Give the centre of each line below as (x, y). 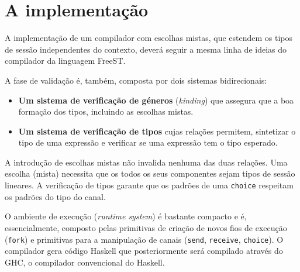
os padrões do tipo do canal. (55, 196)
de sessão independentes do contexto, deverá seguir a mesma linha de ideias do (146, 49)
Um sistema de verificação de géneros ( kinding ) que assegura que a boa (156, 100)
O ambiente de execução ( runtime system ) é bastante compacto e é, (126, 216)
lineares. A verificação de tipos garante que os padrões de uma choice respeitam (149, 185)
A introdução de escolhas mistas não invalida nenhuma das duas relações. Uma (146, 162)
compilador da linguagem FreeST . (65, 61)
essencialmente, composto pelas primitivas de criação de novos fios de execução (146, 227)
